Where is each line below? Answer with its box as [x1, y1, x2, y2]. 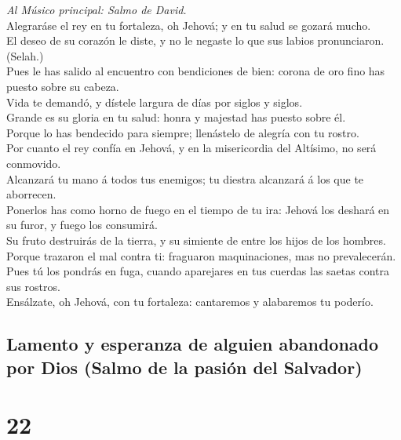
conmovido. [6, 155, 61, 171]
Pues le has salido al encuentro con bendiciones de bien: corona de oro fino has [6, 63, 385, 79]
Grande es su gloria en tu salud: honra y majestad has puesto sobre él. [6, 109, 346, 125]
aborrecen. [6, 186, 57, 202]
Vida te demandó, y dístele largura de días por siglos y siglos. [6, 93, 303, 110]
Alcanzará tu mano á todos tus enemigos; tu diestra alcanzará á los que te [6, 170, 364, 187]
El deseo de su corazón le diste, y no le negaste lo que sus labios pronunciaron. [6, 32, 385, 49]
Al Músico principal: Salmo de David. [6, 2, 187, 17]
